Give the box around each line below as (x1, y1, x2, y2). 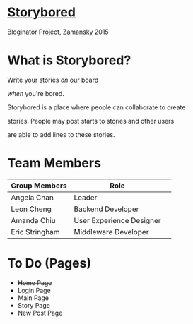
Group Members (11, 181, 67, 191)
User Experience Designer (74, 215, 161, 225)
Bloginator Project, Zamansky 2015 (7, 28, 109, 36)
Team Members (7, 155, 101, 172)
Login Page (17, 286, 51, 294)
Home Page (17, 278, 52, 287)
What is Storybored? (7, 52, 131, 68)
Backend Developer (74, 204, 139, 214)
